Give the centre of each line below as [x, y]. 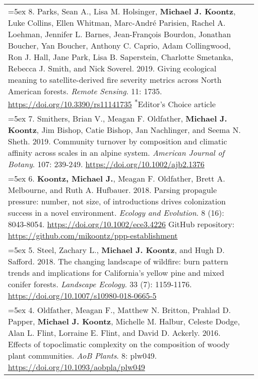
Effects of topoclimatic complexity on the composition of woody [119, 344]
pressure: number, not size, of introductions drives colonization [117, 201]
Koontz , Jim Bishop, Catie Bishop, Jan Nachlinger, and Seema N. [125, 130]
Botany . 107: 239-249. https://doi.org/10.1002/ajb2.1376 [106, 164]
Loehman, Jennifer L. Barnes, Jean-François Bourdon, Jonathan [120, 34]
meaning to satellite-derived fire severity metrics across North [115, 80]
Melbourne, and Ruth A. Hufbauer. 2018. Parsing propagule [112, 190]
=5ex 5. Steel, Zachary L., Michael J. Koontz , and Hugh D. [116, 250]
